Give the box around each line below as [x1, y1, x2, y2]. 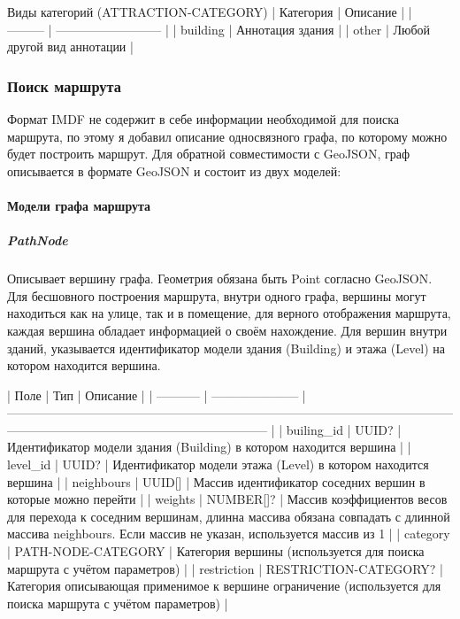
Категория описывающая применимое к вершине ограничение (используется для [7, 576, 441, 595]
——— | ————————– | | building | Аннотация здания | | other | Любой [7, 19, 431, 38]
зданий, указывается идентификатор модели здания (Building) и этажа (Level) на [7, 338, 446, 357]
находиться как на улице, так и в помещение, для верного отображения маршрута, [7, 304, 451, 322]
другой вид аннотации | [7, 37, 134, 56]
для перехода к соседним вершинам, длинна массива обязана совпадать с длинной [7, 507, 450, 525]
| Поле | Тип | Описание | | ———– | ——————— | [7, 385, 306, 404]
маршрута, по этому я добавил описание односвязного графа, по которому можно [7, 127, 448, 145]
